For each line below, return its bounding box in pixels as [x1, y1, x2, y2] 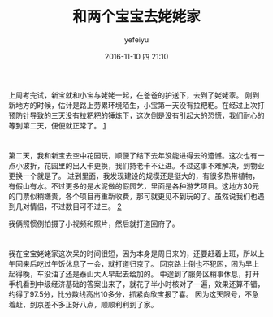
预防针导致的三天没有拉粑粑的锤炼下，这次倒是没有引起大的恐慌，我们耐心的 [8, 111, 265, 120]
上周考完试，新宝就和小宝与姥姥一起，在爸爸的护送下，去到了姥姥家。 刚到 [8, 90, 260, 100]
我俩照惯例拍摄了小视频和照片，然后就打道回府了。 [8, 219, 180, 228]
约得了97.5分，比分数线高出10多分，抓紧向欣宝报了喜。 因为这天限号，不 [8, 289, 253, 299]
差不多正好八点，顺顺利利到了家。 [43, 300, 158, 310]
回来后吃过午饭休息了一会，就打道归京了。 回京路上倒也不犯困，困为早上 [15, 259, 260, 269]
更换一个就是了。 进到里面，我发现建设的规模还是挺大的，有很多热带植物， [8, 172, 260, 181]
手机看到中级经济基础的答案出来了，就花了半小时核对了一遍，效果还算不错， [8, 280, 265, 289]
